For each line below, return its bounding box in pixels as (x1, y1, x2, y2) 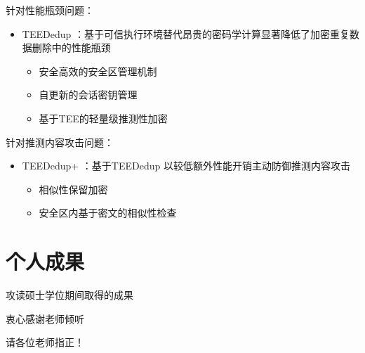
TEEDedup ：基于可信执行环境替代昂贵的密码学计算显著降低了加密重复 (22, 26, 350, 41)
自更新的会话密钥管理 (39, 87, 138, 102)
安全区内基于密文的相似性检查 (39, 205, 177, 220)
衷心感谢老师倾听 (6, 311, 84, 326)
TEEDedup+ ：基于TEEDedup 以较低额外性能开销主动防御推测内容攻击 (22, 158, 350, 173)
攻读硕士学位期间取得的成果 (6, 288, 133, 302)
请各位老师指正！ (6, 335, 84, 349)
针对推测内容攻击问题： (6, 134, 114, 149)
